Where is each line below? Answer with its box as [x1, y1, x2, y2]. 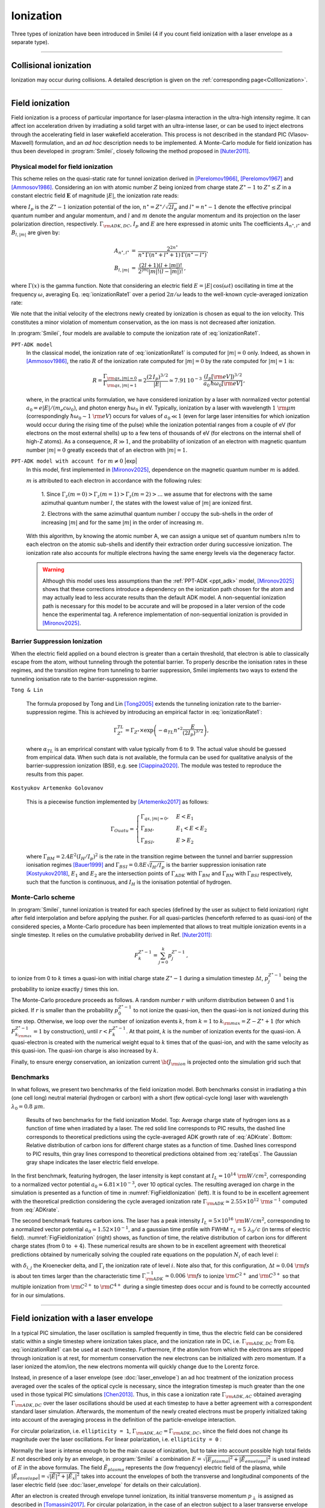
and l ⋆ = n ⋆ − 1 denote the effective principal [178, 202, 291, 211]
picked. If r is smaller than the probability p [11, 1007, 119, 1014]
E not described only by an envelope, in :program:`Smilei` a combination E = [11, 1455, 202, 1462]
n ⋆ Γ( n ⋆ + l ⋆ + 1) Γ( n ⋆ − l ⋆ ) [138, 250, 207, 258]
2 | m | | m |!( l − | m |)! [138, 267, 184, 274]
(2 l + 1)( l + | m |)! [139, 262, 183, 268]
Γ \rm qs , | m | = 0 [103, 373, 137, 381]
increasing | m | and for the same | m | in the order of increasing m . [41, 519, 204, 526]
